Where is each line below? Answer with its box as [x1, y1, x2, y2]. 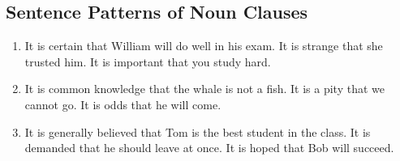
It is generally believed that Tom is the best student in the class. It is [24, 123, 371, 140]
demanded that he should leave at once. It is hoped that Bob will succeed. [24, 139, 394, 156]
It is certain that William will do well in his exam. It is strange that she [24, 37, 383, 54]
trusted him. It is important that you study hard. [24, 53, 271, 70]
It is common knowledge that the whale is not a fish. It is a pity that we [24, 80, 385, 97]
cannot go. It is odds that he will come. [24, 95, 222, 112]
